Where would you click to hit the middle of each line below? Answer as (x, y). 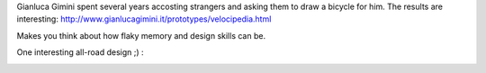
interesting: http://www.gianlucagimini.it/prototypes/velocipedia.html (144, 19)
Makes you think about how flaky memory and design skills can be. (141, 35)
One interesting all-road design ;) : (80, 52)
